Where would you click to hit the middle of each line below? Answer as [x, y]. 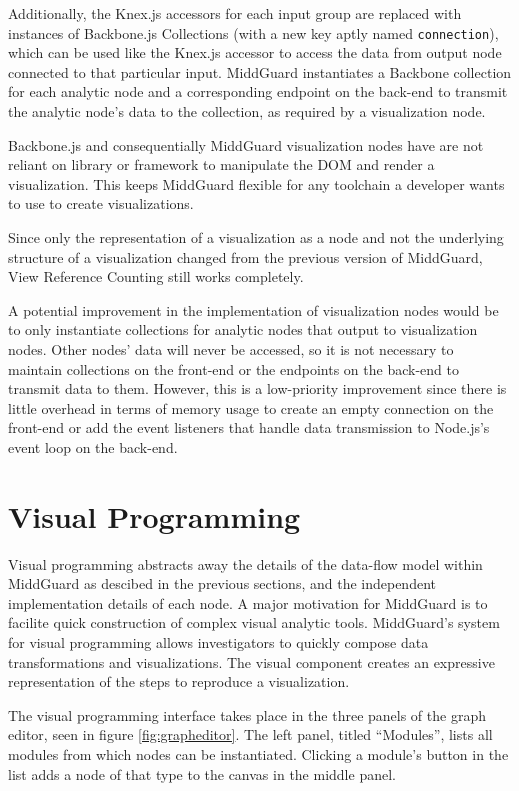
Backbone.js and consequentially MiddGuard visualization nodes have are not [246, 144]
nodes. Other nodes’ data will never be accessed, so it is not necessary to [231, 348]
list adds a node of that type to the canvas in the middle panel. [202, 773]
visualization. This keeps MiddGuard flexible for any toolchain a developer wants [256, 183]
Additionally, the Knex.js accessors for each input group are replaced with [235, 13]
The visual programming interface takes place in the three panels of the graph [247, 714]
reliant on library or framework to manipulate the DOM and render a [221, 164]
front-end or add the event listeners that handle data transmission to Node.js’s [249, 427]
